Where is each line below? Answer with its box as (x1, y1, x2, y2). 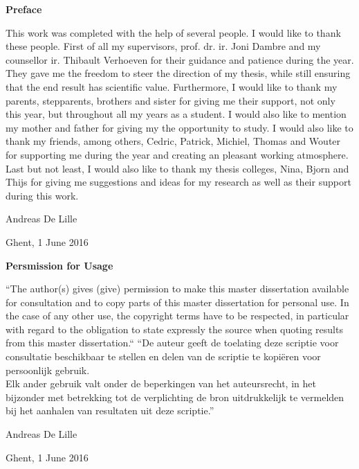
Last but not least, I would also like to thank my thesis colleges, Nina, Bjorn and (6, 161, 349, 175)
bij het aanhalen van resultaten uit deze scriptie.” (6, 403, 214, 418)
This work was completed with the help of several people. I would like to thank (6, 25, 341, 39)
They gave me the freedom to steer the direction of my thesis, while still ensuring (6, 66, 351, 80)
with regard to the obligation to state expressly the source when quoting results (6, 321, 343, 336)
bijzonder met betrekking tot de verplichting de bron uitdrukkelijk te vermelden (6, 389, 344, 404)
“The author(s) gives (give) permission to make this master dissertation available (6, 281, 349, 296)
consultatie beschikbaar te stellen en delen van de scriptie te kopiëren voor (6, 349, 321, 364)
